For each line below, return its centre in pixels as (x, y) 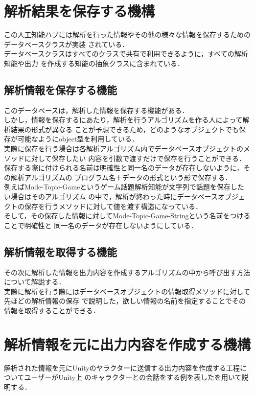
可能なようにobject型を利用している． (78, 139)
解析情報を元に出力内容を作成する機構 (127, 344)
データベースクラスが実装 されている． (67, 44)
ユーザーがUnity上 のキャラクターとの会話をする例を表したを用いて (133, 377)
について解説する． (35, 282)
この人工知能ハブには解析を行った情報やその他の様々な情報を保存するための (127, 35)
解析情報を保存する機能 (60, 89)
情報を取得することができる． (52, 310)
